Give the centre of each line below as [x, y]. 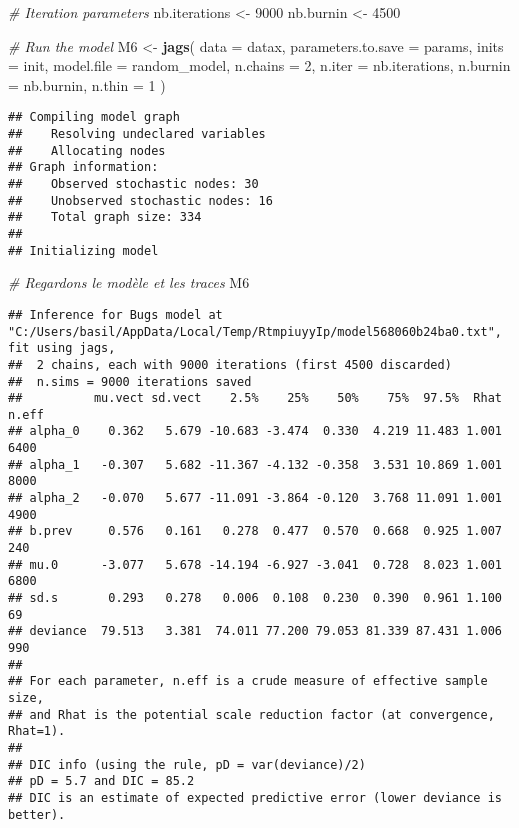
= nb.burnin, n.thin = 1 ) [87, 84]
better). [37, 814]
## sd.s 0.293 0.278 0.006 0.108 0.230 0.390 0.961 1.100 [255, 598]
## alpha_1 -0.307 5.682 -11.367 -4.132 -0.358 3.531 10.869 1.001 [255, 464]
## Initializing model [83, 250]
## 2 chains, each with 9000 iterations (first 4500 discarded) [230, 364]
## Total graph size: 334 [105, 217]
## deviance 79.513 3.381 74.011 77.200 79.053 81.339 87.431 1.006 [255, 631]
